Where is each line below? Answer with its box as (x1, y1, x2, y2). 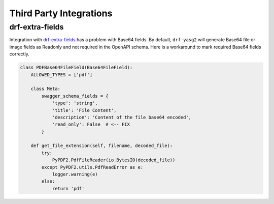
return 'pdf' (52, 186, 85, 191)
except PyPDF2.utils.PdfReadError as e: (41, 164, 144, 170)
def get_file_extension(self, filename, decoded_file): (30, 143, 173, 149)
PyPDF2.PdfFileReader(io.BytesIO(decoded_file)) (52, 157, 176, 163)
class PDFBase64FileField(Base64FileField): (20, 65, 133, 71)
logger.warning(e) (52, 171, 98, 178)
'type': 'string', (52, 100, 98, 106)
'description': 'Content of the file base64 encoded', (52, 114, 192, 120)
